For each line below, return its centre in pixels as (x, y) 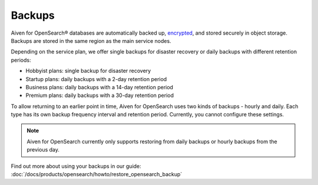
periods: (21, 60)
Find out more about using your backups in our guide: (76, 166)
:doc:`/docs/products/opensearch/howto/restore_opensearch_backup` (97, 174)
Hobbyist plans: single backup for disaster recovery (88, 71)
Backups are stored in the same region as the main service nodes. (91, 41)
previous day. (43, 150)
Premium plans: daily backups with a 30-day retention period (100, 95)
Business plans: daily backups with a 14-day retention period (100, 87)
